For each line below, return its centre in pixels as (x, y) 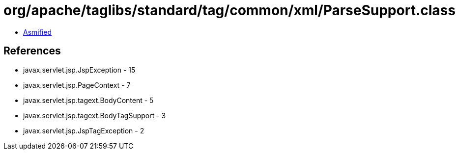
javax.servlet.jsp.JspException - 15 (79, 70)
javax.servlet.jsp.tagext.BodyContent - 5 (88, 100)
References (32, 51)
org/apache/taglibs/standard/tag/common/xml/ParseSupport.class (229, 10)
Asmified (38, 32)
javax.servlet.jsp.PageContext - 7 (77, 85)
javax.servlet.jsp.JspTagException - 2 (84, 130)
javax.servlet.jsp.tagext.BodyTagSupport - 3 (95, 115)
